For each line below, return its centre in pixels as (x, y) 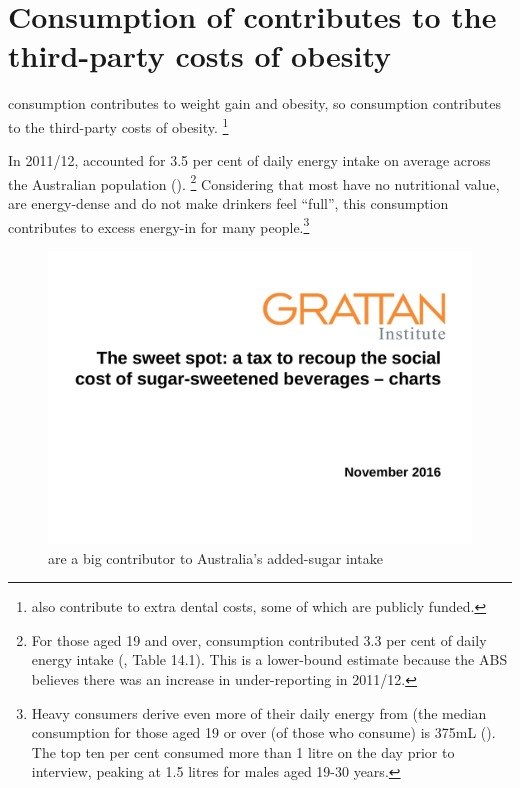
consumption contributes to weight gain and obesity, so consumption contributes (254, 103)
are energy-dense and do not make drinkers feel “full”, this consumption (228, 203)
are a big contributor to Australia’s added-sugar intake (215, 557)
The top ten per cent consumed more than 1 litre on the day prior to (243, 751)
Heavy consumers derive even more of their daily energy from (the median (259, 712)
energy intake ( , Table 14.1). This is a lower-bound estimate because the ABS (269, 659)
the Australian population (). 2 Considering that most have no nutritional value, (254, 182)
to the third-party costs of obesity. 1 (118, 125)
